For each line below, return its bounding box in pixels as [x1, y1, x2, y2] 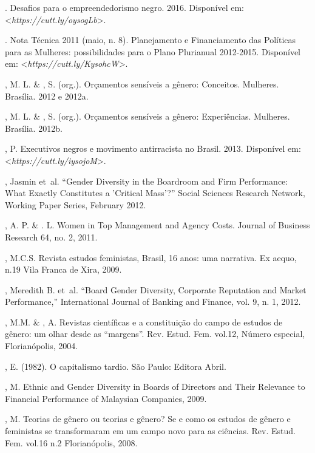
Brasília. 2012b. [5, 121, 63, 134]
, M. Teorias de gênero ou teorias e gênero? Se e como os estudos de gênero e [5, 412, 291, 425]
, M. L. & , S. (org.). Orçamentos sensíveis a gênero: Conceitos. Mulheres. [5, 77, 279, 90]
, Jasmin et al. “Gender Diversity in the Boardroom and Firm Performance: [5, 174, 288, 187]
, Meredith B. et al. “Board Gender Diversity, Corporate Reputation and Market [5, 283, 307, 296]
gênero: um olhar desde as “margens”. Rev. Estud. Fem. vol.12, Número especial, [5, 327, 305, 340]
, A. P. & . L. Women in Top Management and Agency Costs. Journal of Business [5, 219, 310, 231]
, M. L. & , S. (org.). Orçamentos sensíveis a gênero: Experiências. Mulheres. [5, 110, 290, 123]
